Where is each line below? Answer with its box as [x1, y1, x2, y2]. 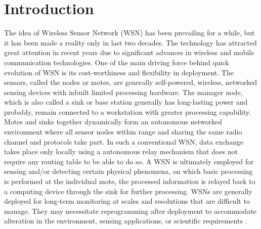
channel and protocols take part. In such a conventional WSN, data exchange [4, 136, 244, 147]
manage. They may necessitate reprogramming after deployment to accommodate [4, 205, 256, 216]
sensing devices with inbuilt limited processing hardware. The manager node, [4, 86, 243, 97]
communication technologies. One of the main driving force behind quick [4, 57, 229, 67]
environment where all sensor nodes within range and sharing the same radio [4, 126, 242, 137]
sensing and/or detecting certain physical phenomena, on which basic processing [4, 166, 253, 176]
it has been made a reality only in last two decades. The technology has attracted [4, 37, 257, 48]
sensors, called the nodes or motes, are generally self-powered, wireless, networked [4, 77, 257, 87]
